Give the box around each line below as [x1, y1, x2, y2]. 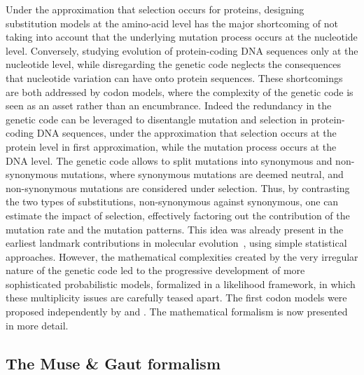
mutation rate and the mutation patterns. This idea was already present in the [6, 221, 344, 236]
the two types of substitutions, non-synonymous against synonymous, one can [6, 194, 339, 209]
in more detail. [6, 318, 69, 332]
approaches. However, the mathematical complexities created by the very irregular [6, 249, 358, 264]
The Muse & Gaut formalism [6, 352, 221, 374]
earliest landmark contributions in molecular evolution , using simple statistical [6, 236, 347, 250]
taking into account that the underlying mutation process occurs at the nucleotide [6, 29, 358, 44]
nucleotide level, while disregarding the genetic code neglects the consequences [6, 57, 342, 71]
